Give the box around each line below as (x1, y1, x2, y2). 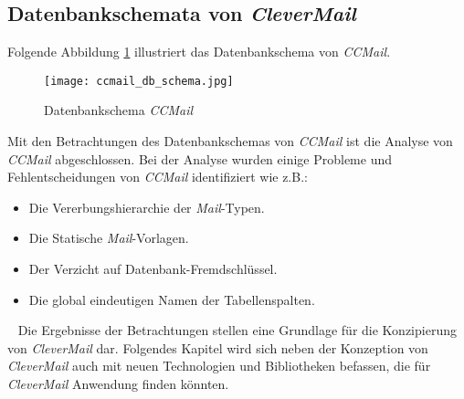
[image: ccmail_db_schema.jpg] (44, 74, 234, 88)
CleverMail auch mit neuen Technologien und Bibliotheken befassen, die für (7, 356, 431, 375)
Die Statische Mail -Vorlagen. (28, 228, 189, 247)
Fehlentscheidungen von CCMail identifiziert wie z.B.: (7, 167, 308, 186)
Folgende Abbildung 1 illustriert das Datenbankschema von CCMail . (7, 42, 391, 61)
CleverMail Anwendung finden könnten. (7, 373, 229, 393)
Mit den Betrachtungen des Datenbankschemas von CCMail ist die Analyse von (7, 131, 453, 151)
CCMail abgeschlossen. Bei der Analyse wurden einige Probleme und (7, 149, 393, 168)
